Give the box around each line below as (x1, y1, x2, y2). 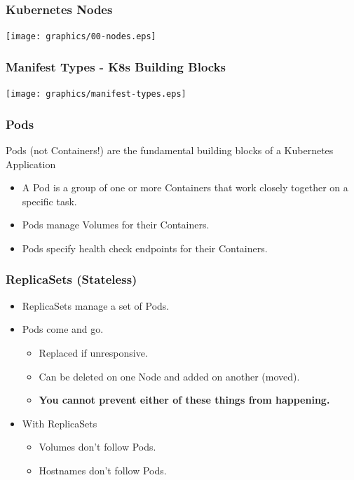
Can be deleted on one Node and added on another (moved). (39, 369, 300, 383)
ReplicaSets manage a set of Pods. (22, 298, 170, 313)
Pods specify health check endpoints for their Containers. (22, 240, 268, 255)
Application (6, 156, 56, 171)
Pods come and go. (22, 322, 104, 336)
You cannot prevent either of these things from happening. (39, 392, 330, 407)
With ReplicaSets (22, 416, 97, 430)
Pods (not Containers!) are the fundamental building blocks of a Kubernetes (6, 142, 334, 157)
